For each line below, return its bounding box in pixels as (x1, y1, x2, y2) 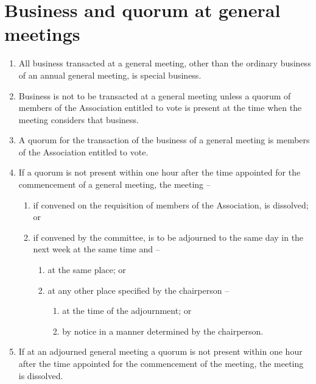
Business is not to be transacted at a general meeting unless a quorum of (18, 89, 291, 102)
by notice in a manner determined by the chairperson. (62, 324, 264, 337)
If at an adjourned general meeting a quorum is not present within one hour (18, 345, 303, 358)
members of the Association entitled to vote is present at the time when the (18, 101, 302, 114)
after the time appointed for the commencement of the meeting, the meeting (18, 357, 304, 369)
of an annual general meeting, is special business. (18, 68, 202, 81)
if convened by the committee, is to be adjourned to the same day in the (33, 230, 304, 243)
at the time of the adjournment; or (62, 304, 192, 317)
